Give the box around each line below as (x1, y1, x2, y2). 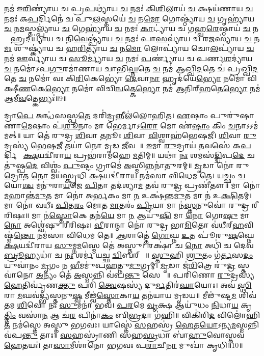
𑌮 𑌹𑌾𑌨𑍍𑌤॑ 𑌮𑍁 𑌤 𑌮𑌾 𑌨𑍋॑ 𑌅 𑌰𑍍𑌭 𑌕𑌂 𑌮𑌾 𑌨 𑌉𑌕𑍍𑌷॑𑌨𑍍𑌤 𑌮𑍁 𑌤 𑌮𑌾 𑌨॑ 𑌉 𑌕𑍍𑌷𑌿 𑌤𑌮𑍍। (4, 189, 252, 200)
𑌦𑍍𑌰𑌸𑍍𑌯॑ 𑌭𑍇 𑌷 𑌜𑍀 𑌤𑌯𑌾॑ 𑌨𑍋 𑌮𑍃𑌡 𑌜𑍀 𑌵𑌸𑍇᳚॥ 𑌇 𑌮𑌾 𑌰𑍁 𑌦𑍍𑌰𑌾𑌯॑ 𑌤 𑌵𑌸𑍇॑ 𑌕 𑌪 (4, 140, 251, 150)
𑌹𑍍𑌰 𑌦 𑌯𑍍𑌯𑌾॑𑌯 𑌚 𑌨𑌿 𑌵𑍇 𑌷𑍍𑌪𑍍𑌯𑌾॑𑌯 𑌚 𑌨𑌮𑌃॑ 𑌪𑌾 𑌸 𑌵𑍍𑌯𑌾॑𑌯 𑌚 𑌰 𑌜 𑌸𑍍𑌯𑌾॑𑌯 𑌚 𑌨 (10, 33, 260, 43)
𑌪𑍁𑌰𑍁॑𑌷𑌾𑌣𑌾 (210, 109, 254, 120)
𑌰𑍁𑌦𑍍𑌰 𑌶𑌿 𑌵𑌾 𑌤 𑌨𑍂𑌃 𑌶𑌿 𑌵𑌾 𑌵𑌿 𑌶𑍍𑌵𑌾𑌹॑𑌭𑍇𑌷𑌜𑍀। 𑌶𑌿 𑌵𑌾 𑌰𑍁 (51, 130, 256, 141)
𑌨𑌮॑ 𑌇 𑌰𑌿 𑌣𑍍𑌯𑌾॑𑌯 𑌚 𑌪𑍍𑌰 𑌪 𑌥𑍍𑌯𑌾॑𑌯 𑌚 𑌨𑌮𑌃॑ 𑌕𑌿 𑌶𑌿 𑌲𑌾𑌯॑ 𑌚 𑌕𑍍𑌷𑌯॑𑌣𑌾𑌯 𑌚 (4, 3, 253, 13)
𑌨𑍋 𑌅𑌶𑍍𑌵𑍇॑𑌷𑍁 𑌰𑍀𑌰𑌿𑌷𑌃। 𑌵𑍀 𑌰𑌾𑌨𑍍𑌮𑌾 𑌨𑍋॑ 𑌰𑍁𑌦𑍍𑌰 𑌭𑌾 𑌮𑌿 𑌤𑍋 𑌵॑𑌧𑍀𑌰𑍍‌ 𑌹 (4, 220, 244, 230)
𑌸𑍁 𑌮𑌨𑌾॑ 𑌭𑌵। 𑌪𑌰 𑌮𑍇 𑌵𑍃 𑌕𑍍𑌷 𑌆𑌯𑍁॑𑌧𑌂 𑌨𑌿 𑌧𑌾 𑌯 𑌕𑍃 (59, 299, 252, 310)
